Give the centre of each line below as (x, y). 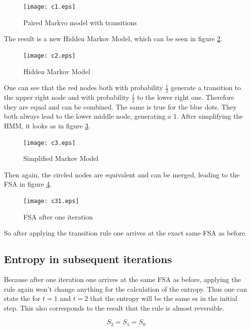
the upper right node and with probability (67, 97)
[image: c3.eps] (50, 143)
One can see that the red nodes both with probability (84, 87)
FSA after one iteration (58, 216)
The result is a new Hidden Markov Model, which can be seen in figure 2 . (113, 39)
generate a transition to (206, 87)
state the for (22, 298)
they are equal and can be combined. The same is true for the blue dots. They (120, 106)
